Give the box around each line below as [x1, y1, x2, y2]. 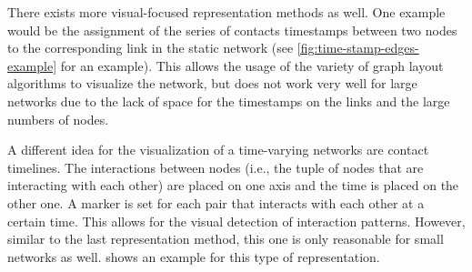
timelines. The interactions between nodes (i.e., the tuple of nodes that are [7, 157, 424, 176]
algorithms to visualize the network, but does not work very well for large [7, 74, 417, 93]
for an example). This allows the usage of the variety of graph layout [60, 55, 444, 75]
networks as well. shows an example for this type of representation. [7, 247, 380, 266]
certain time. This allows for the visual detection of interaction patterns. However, [7, 211, 466, 230]
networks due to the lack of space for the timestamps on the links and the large [7, 91, 450, 110]
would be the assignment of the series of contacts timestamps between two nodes [7, 20, 457, 39]
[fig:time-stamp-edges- [296, 38, 419, 57]
